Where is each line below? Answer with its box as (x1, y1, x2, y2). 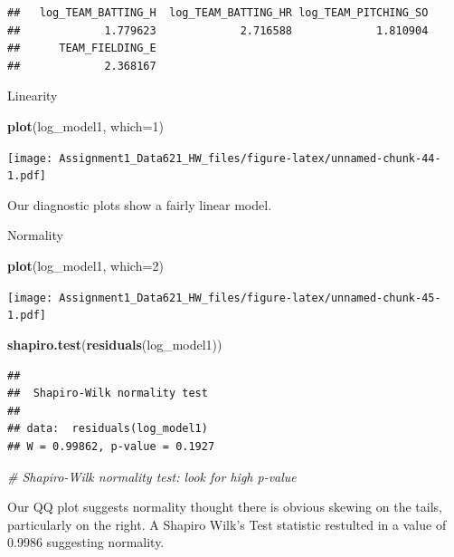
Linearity (7, 86, 58, 105)
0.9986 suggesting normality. (7, 533, 165, 552)
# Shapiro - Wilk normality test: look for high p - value (7, 466, 297, 485)
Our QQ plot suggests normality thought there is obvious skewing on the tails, (7, 497, 442, 516)
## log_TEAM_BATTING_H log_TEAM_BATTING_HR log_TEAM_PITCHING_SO (7, 6, 429, 19)
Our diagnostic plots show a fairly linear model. (7, 195, 272, 214)
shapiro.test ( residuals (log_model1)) (7, 334, 222, 353)
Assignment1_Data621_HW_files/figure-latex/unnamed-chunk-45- (59, 291, 441, 304)
